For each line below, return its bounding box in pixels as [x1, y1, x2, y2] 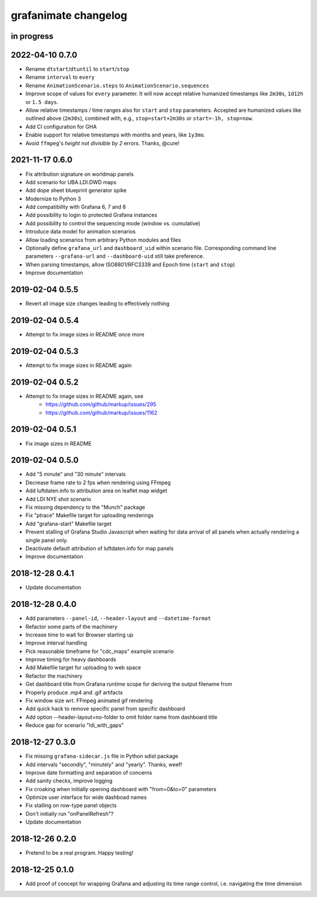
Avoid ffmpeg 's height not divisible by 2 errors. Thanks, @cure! [25, 139, 180, 146]
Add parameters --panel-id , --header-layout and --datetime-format [25, 615, 211, 622]
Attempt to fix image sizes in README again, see [25, 392, 144, 399]
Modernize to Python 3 [25, 195, 82, 202]
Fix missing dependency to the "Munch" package [25, 503, 146, 511]
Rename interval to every [25, 74, 95, 81]
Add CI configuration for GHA [25, 123, 97, 130]
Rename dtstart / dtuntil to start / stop [25, 65, 130, 73]
